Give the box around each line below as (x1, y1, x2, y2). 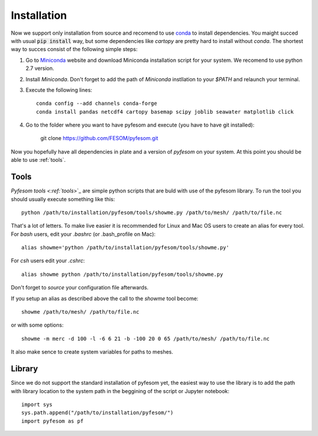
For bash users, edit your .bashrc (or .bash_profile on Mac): (11, 230, 156, 238)
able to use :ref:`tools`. (11, 157, 66, 164)
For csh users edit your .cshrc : (11, 257, 85, 264)
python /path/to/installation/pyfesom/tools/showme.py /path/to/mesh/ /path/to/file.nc (21, 209, 283, 216)
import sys (21, 401, 53, 408)
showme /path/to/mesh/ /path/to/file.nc (21, 309, 140, 315)
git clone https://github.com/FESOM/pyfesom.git (40, 135, 158, 142)
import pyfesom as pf (21, 418, 84, 424)
